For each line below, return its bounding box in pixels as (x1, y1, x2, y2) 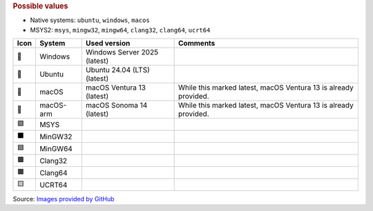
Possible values (12, 1, 68, 10)
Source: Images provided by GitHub (12, 195, 115, 203)
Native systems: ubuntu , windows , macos (30, 16, 150, 24)
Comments (178, 39, 216, 48)
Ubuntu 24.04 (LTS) (85, 66, 150, 75)
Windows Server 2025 (85, 48, 159, 57)
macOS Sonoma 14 (85, 101, 148, 110)
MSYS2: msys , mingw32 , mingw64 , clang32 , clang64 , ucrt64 (30, 26, 211, 34)
